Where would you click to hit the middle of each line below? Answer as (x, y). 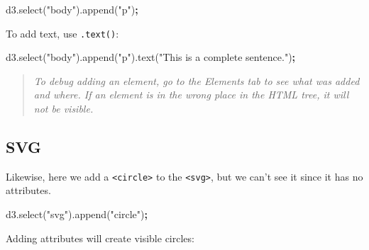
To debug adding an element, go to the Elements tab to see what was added (197, 80)
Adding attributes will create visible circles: (100, 238)
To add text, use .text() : (62, 33)
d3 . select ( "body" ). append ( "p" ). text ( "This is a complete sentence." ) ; (151, 57)
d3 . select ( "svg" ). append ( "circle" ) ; (77, 214)
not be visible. (64, 109)
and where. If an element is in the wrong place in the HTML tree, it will (191, 95)
